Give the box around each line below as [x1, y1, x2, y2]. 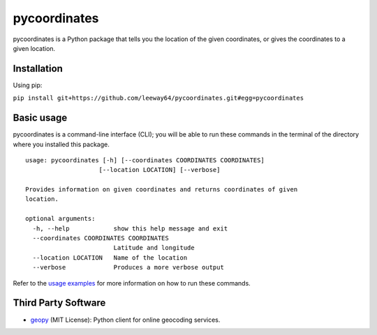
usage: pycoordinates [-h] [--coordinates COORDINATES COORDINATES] [25, 156, 265, 164]
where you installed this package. [13, 140, 110, 148]
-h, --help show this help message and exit [32, 224, 228, 233]
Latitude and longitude [113, 244, 195, 252]
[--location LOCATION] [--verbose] [98, 166, 221, 174]
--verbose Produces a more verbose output [32, 263, 225, 272]
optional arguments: [25, 215, 96, 223]
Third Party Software [13, 297, 106, 309]
